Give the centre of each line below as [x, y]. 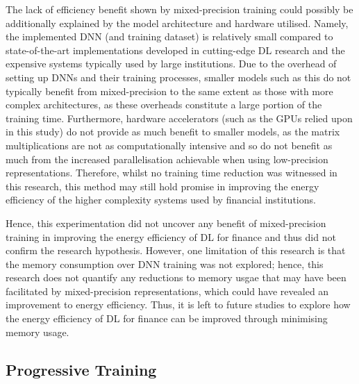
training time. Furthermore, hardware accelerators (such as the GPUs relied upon [179, 118]
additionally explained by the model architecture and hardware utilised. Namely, [177, 23]
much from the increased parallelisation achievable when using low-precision [167, 159]
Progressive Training [81, 369]
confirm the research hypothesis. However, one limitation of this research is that [176, 250]
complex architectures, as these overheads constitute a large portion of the [164, 105]
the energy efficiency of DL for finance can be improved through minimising [167, 318]
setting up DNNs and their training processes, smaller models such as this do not [178, 77]
